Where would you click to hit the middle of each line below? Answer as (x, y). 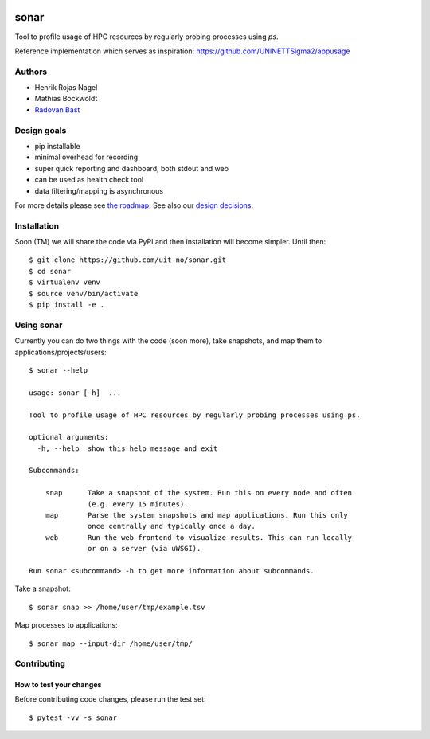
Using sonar (39, 325)
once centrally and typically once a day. (172, 526)
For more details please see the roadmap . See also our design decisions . (134, 205)
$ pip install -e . (67, 305)
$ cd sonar (50, 271)
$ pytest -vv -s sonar (73, 717)
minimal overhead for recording (86, 157)
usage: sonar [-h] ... (75, 393)
